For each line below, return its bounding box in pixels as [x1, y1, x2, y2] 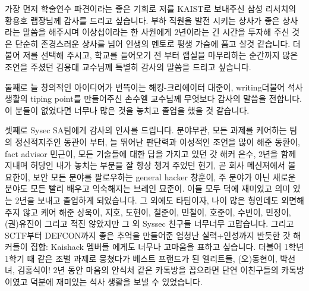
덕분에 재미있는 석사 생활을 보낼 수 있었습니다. [30, 276, 203, 288]
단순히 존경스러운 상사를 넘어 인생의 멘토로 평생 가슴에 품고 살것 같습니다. [15, 37, 291, 49]
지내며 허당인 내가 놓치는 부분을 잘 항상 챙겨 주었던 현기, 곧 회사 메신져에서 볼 [5, 159, 296, 171]
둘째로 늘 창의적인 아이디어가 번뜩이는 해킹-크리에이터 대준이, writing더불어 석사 [5, 80, 303, 93]
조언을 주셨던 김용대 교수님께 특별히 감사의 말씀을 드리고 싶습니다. [5, 60, 251, 73]
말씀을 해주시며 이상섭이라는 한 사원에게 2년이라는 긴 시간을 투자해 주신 [23, 26, 289, 38]
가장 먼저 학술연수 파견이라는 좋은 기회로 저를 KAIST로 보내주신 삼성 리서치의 [5, 2, 297, 14]
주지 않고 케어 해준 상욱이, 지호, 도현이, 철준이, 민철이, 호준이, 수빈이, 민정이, [5, 205, 291, 218]
